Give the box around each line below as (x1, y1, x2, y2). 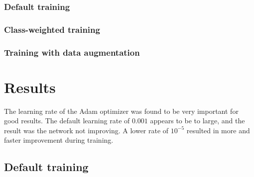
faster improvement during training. (4, 135, 114, 145)
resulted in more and (186, 125, 250, 135)
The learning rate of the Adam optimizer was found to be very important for (4, 105, 239, 116)
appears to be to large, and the (150, 115, 245, 126)
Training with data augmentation (4, 46, 140, 58)
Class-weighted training (4, 23, 100, 35)
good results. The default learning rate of (4, 115, 130, 126)
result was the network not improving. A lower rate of (4, 125, 169, 135)
